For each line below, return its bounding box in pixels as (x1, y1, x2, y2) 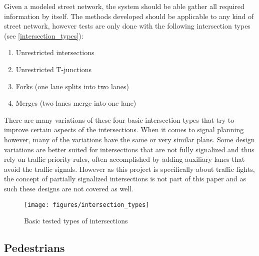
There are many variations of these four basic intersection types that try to (4, 114, 234, 125)
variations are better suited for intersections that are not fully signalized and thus (4, 144, 254, 154)
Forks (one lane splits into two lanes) (15, 81, 129, 91)
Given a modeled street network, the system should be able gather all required (4, 1, 244, 11)
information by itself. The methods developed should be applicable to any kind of (4, 11, 254, 21)
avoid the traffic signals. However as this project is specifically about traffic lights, (4, 163, 255, 174)
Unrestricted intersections (15, 47, 94, 58)
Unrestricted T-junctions (15, 64, 91, 74)
